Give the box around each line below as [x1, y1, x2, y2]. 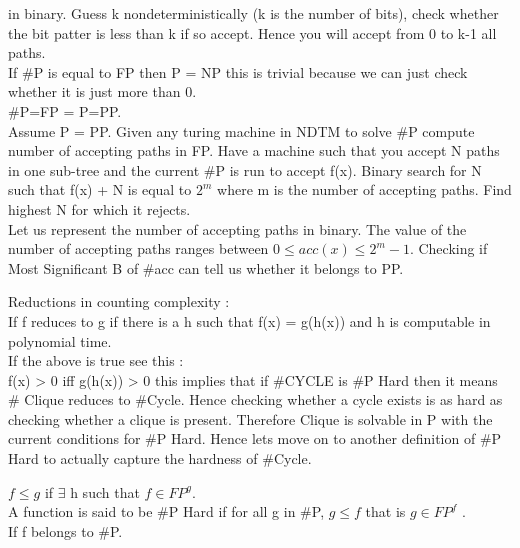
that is [365, 501, 406, 522]
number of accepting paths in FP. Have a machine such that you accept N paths [8, 140, 500, 161]
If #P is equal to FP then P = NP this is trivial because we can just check [8, 61, 468, 82]
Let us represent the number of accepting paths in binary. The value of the [8, 218, 467, 239]
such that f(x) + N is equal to [8, 179, 192, 200]
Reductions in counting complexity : [8, 291, 230, 312]
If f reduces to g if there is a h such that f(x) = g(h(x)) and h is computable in [8, 310, 491, 331]
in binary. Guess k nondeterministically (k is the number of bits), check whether [8, 3, 499, 23]
